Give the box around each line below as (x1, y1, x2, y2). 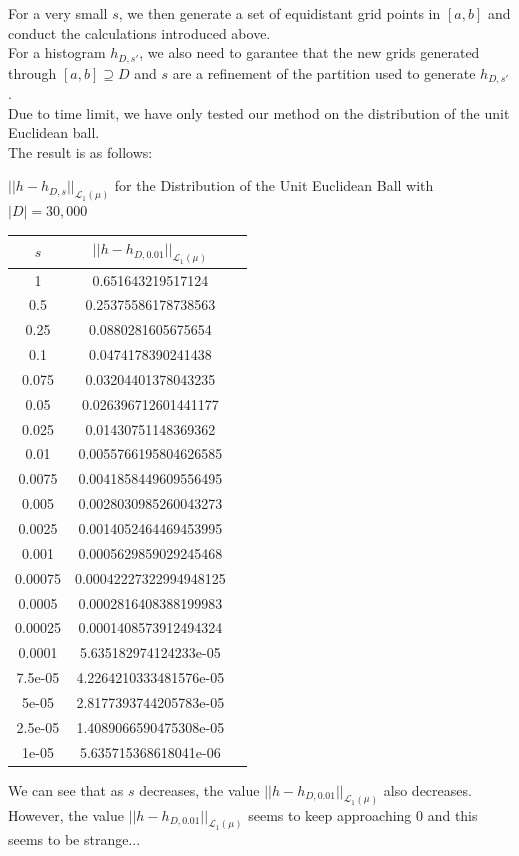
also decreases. (383, 779, 472, 800)
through (8, 62, 57, 83)
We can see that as (8, 779, 124, 800)
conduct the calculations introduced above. (8, 22, 271, 43)
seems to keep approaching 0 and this (248, 804, 478, 825)
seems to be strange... (8, 829, 141, 850)
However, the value (8, 804, 124, 825)
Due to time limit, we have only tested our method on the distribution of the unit (8, 102, 510, 123)
